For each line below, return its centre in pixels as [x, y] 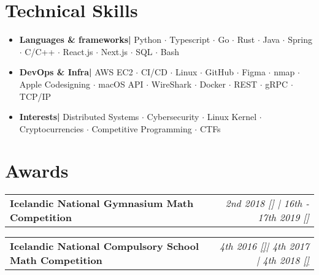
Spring [300, 40]
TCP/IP [35, 96]
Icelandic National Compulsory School [105, 246]
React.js [78, 51]
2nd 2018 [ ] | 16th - [267, 203]
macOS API [121, 84]
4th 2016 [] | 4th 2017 [264, 246]
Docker [213, 84]
